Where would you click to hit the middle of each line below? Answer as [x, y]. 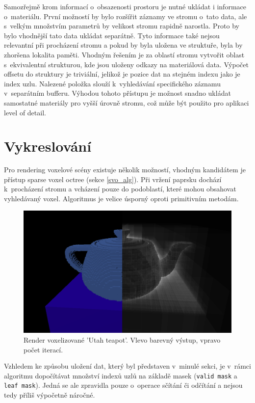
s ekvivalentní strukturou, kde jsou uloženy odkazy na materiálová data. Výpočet [126, 64]
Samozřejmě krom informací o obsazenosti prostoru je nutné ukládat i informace [125, 6]
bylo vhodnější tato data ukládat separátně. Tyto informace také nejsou [112, 35]
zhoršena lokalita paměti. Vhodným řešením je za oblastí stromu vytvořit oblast [124, 54]
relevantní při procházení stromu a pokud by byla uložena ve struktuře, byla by [123, 45]
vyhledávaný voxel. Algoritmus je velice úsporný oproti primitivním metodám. [121, 199]
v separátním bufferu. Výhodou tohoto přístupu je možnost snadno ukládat [117, 93]
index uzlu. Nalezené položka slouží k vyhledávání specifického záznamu [112, 83]
